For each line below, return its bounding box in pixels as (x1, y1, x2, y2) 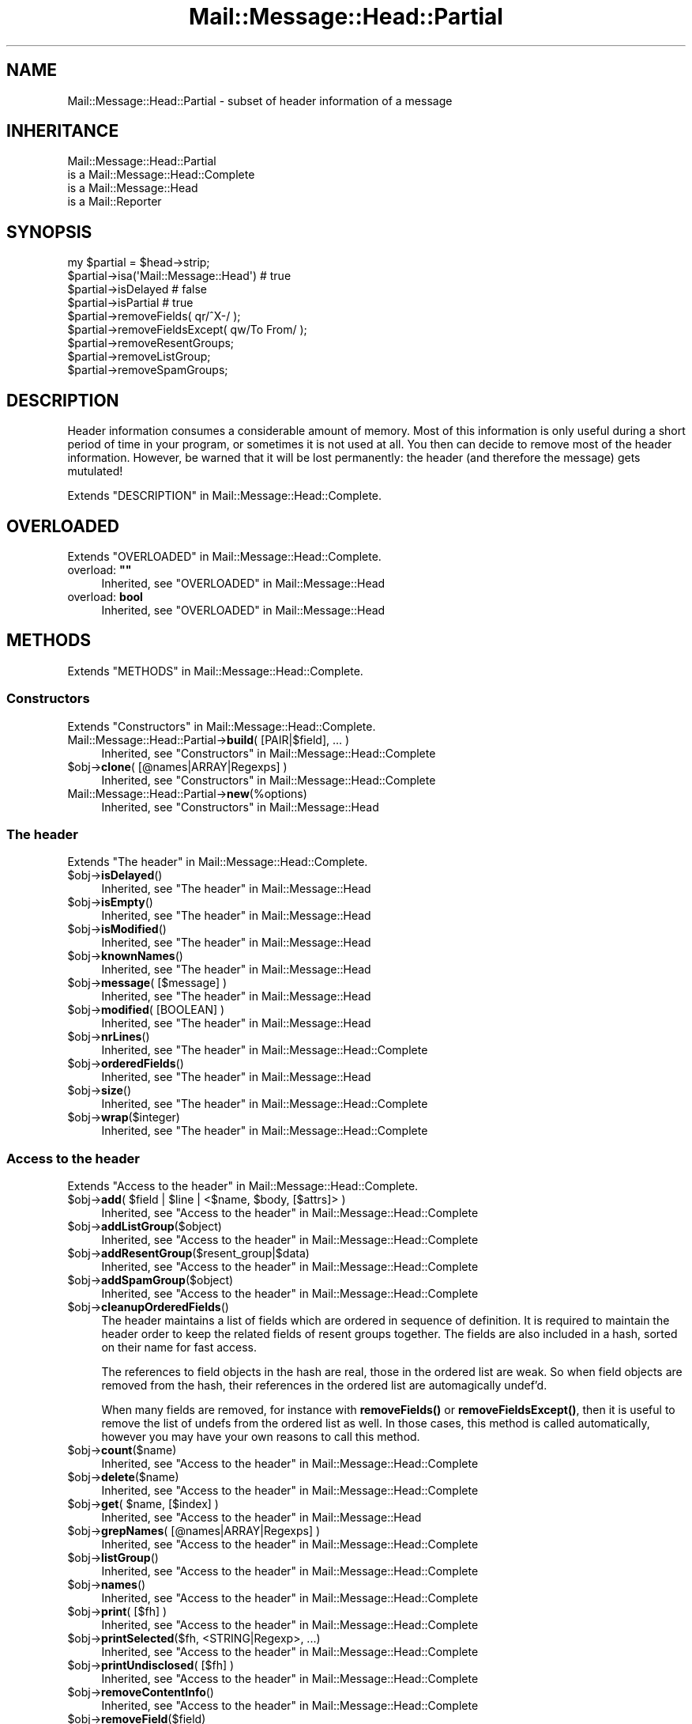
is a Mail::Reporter (67, 195, 162, 209)
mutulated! (67, 464, 123, 478)
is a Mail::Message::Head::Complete (67, 168, 255, 182)
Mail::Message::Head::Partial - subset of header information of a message (67, 93, 453, 108)
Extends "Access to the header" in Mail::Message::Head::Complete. (67, 1179, 419, 1193)
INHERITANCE (6, 121, 119, 142)
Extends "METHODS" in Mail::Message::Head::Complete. (67, 664, 363, 678)
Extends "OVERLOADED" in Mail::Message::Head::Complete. (67, 549, 382, 563)
